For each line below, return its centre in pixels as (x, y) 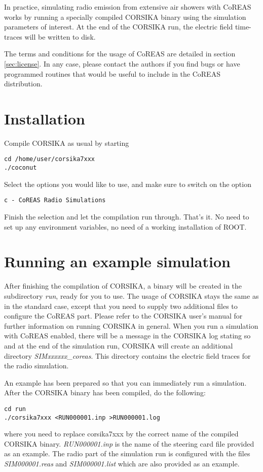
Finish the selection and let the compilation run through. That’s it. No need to (127, 217)
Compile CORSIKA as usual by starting (67, 143)
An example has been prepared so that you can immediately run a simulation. (125, 382)
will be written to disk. (60, 36)
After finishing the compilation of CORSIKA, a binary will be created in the (123, 286)
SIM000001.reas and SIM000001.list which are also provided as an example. (122, 463)
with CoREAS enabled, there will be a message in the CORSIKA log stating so (127, 336)
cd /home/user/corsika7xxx (49, 159)
